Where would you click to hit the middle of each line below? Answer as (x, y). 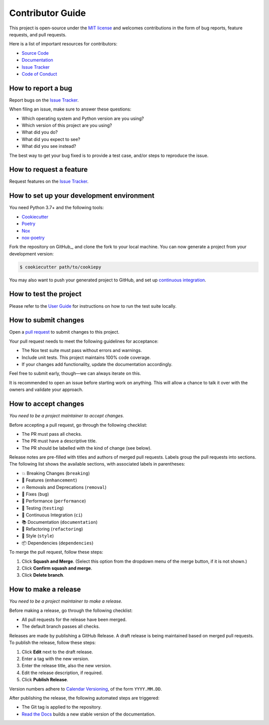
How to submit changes (47, 320)
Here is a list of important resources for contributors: (63, 44)
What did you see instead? (49, 146)
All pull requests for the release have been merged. (74, 619)
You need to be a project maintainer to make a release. (66, 601)
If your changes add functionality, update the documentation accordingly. (97, 364)
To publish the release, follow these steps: (53, 643)
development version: (32, 253)
